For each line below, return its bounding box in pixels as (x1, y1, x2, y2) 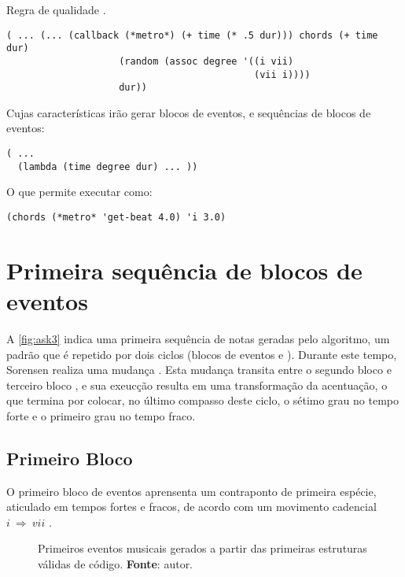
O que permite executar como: (6, 183, 153, 200)
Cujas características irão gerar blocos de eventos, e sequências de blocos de (6, 104, 371, 120)
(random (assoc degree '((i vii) (119, 55, 294, 67)
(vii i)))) (254, 68, 311, 80)
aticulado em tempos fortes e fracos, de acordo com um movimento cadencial (6, 498, 377, 515)
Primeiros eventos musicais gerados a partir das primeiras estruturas (38, 540, 367, 557)
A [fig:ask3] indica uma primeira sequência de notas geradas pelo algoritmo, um (6, 330, 390, 346)
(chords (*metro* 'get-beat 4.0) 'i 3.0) (6, 211, 226, 223)
